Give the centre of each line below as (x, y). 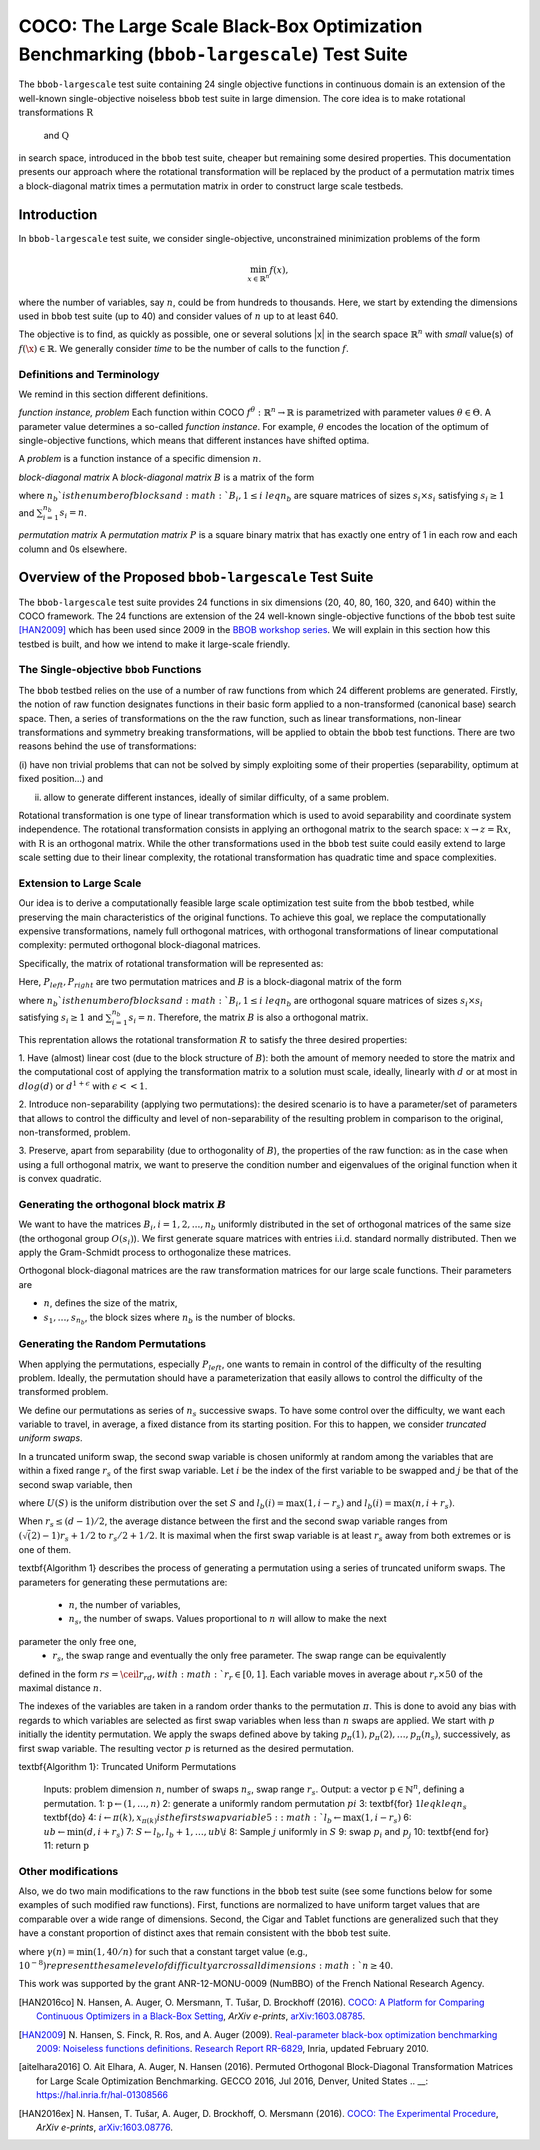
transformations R (56, 112)
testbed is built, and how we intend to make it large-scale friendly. (154, 644)
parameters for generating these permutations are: (123, 1582)
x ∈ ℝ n (258, 278)
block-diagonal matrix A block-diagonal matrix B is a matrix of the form (166, 477)
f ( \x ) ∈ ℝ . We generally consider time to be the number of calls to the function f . (183, 348)
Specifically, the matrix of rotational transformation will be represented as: (171, 963)
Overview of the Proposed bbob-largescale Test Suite (196, 577)
